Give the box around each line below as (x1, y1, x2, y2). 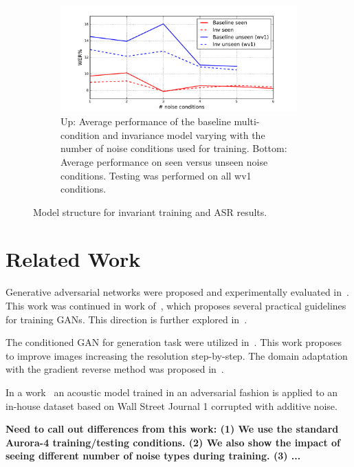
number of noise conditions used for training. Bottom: (60, 141, 287, 155)
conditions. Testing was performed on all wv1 (60, 168, 252, 182)
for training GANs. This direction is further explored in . (5, 312, 247, 326)
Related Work (5, 245, 141, 273)
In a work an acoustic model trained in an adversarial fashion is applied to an (5, 384, 338, 399)
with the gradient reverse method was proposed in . (5, 362, 224, 376)
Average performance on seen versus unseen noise (60, 154, 268, 169)
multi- (234, 114, 260, 129)
